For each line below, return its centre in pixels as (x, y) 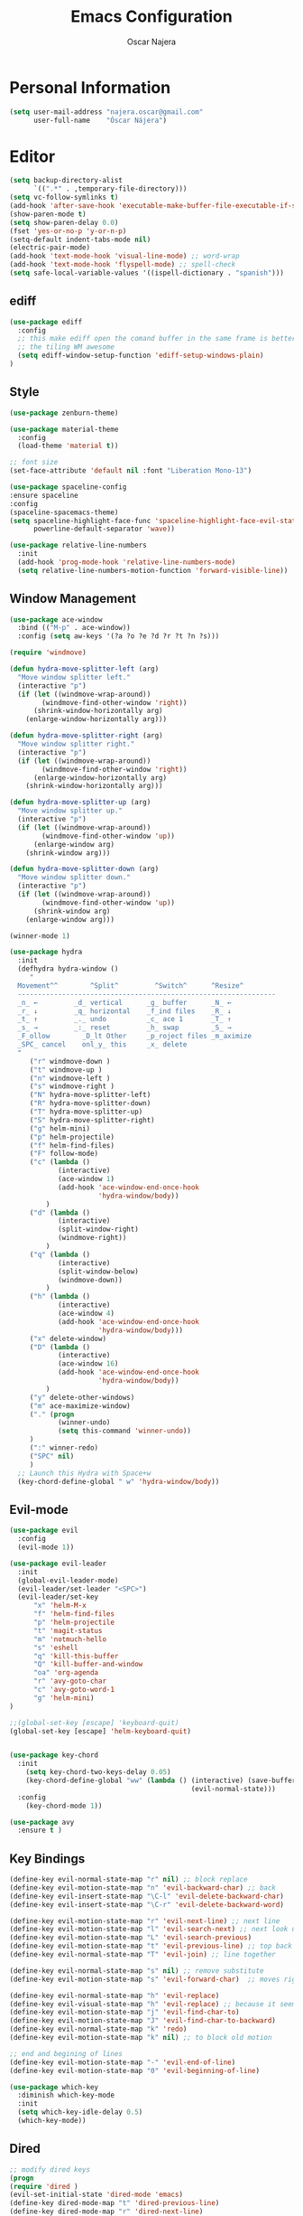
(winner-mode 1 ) (40, 936)
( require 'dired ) (44, 2186)
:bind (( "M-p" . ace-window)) (74, 628)
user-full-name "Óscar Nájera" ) (100, 120)
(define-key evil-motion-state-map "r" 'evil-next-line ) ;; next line (145, 1921)
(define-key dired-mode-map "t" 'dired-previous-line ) (115, 2203)
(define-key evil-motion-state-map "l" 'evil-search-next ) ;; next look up (155, 1930)
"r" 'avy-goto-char (69, 1681)
